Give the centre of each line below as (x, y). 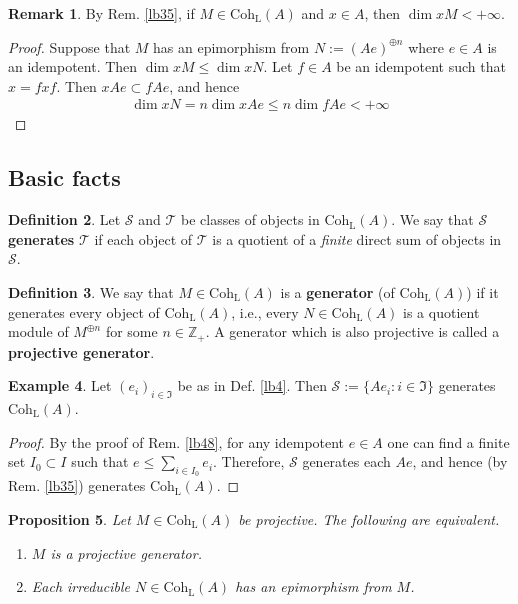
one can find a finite (448, 441)
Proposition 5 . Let (69, 519)
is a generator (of (337, 291)
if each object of (143, 238)
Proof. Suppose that (69, 46)
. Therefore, (249, 461)
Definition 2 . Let (64, 219)
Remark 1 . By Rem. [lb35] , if (101, 13)
